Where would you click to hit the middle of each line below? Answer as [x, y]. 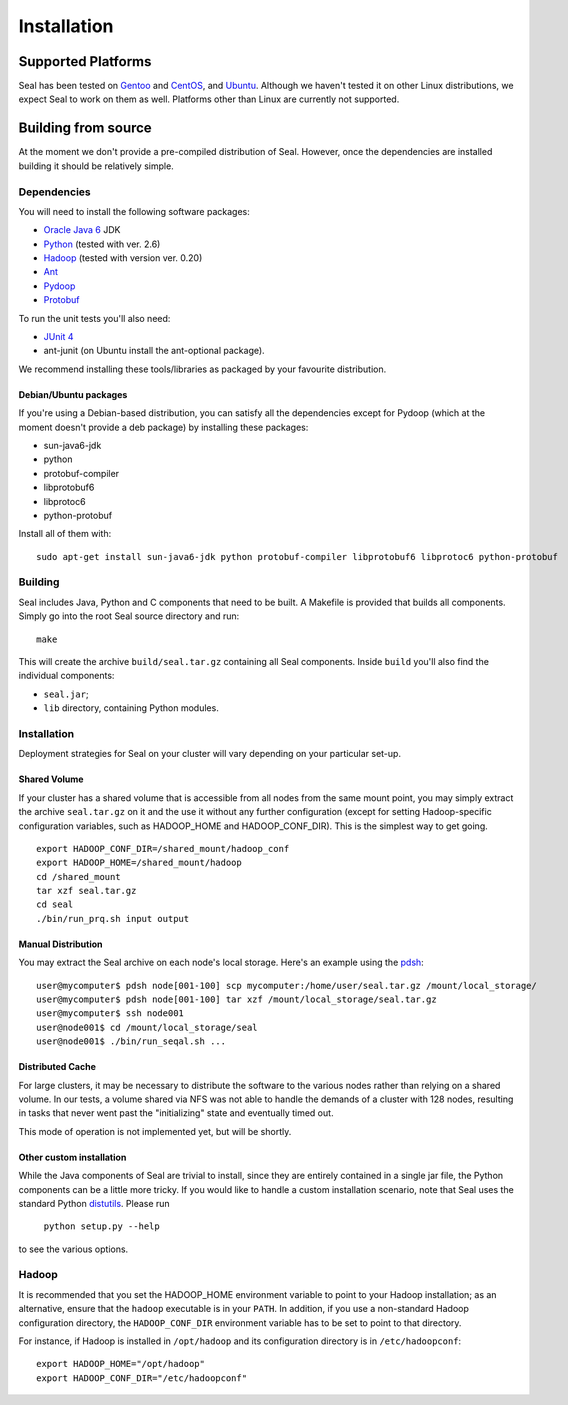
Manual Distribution [61, 944]
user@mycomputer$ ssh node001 [110, 1013]
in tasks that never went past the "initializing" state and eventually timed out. [176, 1113]
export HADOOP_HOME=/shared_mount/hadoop [139, 863]
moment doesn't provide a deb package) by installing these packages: [163, 427]
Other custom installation [72, 1157]
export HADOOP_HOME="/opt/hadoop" [120, 1364]
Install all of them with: [65, 534]
